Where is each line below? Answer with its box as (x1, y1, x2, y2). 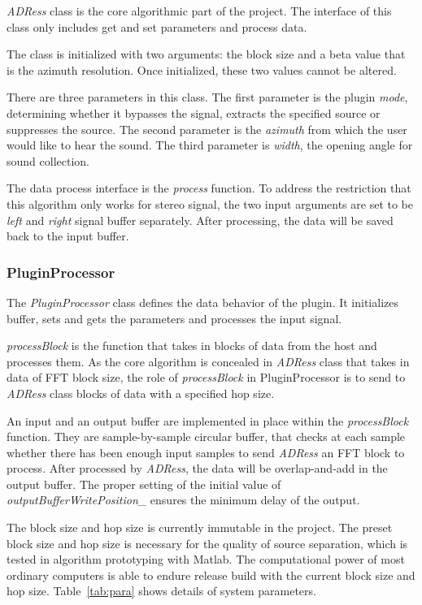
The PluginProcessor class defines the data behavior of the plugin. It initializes (7, 293, 398, 310)
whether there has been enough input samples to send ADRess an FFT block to (7, 443, 405, 460)
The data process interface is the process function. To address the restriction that (7, 179, 411, 197)
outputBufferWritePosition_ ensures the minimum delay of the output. (7, 491, 360, 508)
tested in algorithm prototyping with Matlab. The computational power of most (7, 551, 405, 568)
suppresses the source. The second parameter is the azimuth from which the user (7, 120, 407, 137)
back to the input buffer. (7, 227, 129, 244)
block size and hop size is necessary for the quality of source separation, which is (7, 534, 408, 551)
